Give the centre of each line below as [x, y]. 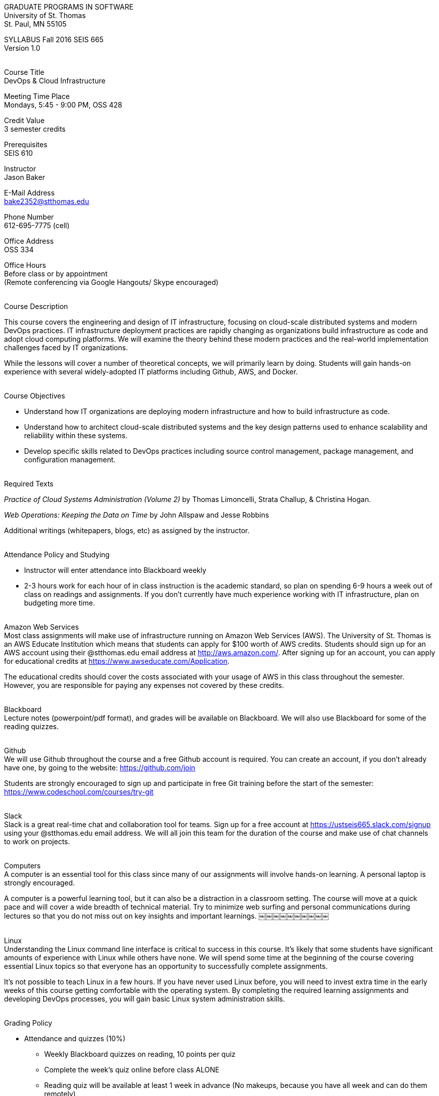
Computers [23, 866]
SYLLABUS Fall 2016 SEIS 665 [54, 39]
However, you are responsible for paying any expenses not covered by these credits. [144, 685]
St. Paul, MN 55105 [35, 24]
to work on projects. [37, 841]
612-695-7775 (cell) [37, 225]
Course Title [24, 72]
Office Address [29, 241]
